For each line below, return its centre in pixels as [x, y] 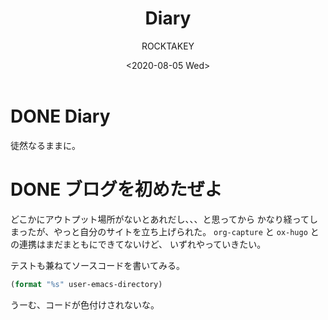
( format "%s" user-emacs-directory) [86, 284]
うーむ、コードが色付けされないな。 [85, 304]
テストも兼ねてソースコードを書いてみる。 [97, 265]
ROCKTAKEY [168, 46]
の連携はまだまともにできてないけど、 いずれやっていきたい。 [138, 244]
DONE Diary [60, 116]
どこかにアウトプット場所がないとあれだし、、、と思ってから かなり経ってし [164, 219]
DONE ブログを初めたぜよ [116, 189]
